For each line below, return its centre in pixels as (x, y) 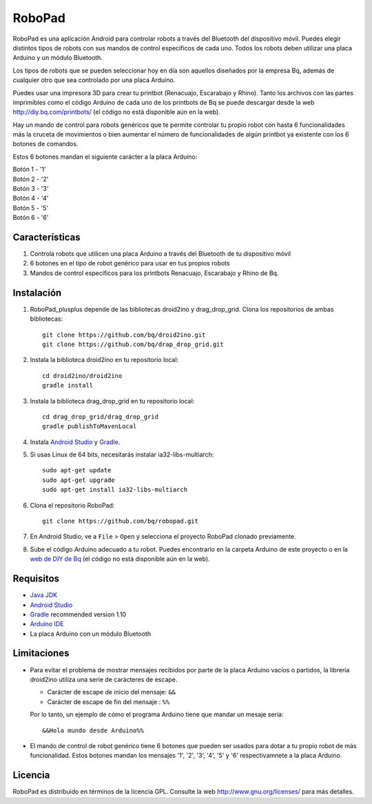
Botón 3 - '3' (31, 189)
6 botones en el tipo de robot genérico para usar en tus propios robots (130, 263)
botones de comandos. (45, 144)
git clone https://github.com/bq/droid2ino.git (124, 335)
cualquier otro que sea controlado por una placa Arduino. (94, 80)
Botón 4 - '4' (31, 198)
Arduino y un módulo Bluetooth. (58, 58)
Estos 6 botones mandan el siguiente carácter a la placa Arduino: (105, 157)
